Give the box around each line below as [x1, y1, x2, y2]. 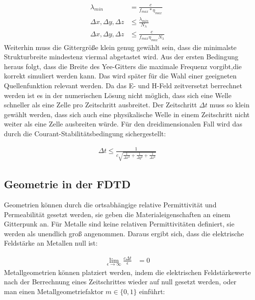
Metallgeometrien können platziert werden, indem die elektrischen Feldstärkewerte [4, 267, 251, 277]
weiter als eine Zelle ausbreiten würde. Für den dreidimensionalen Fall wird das [4, 119, 242, 129]
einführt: [139, 286, 165, 296]
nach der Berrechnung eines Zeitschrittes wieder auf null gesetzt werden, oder [4, 276, 237, 287]
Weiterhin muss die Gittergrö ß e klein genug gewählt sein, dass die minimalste [4, 42, 237, 52]
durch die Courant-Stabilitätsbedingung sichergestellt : [4, 128, 166, 139]
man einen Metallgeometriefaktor [4, 286, 103, 296]
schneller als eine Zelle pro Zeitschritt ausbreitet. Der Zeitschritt [4, 100, 197, 110]
